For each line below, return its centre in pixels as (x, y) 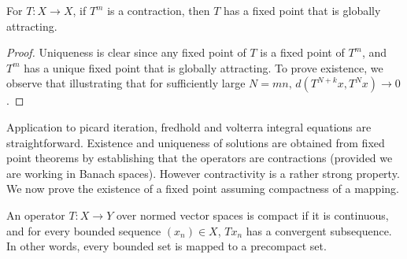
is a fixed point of (302, 52)
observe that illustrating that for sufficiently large (126, 83)
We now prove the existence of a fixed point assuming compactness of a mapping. (203, 189)
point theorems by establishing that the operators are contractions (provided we (200, 158)
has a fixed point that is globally (302, 10)
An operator (36, 215)
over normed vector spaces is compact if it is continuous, (252, 215)
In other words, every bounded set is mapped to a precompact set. (166, 246)
